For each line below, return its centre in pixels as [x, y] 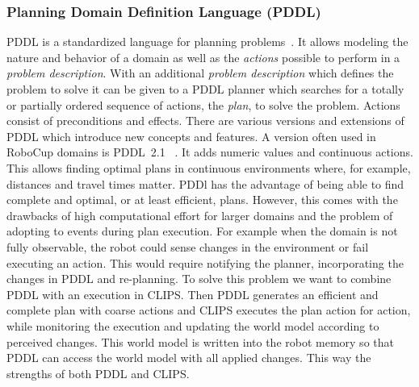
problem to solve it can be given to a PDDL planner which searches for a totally [205, 89]
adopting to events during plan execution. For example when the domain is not [202, 231]
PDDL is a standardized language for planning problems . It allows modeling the [207, 42]
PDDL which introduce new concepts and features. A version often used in [191, 136]
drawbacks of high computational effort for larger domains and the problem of [200, 215]
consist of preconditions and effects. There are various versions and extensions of [205, 121]
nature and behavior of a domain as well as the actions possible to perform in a [203, 57]
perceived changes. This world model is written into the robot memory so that [200, 341]
